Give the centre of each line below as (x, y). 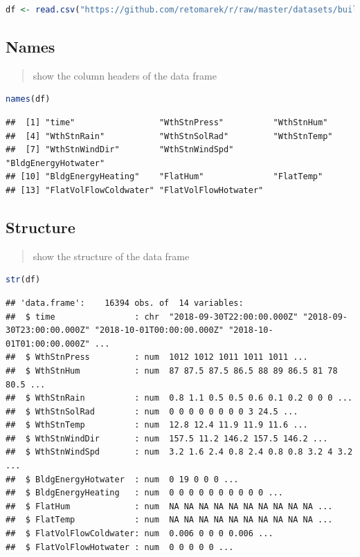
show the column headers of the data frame (125, 75)
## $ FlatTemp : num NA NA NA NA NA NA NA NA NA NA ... (169, 520)
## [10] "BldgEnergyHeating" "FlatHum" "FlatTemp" (164, 177)
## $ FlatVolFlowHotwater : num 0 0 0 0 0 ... (120, 547)
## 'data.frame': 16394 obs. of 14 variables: (125, 303)
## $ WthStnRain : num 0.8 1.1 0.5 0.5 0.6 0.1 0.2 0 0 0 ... (179, 398)
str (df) (23, 280)
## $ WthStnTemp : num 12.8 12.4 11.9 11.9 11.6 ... (157, 425)
